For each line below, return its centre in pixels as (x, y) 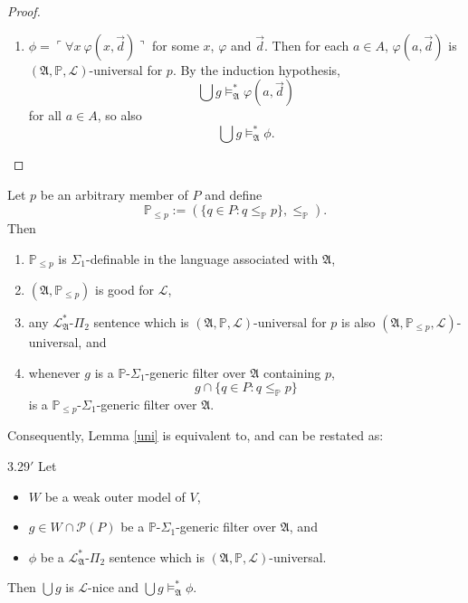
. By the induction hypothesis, (256, 69)
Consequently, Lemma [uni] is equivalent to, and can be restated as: (196, 435)
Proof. (24, 11)
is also (358, 321)
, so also (119, 115)
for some (176, 45)
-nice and (114, 587)
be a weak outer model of (115, 496)
